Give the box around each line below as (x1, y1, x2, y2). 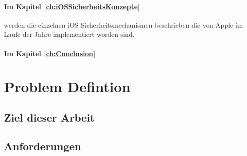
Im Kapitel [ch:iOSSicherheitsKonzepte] (4, 1, 140, 11)
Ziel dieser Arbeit (4, 109, 95, 125)
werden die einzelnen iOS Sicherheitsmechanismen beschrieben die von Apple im (4, 19, 243, 30)
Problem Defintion (4, 77, 131, 96)
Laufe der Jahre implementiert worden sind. (4, 29, 135, 39)
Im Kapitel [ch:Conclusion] (4, 48, 96, 58)
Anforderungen (4, 138, 81, 153)
